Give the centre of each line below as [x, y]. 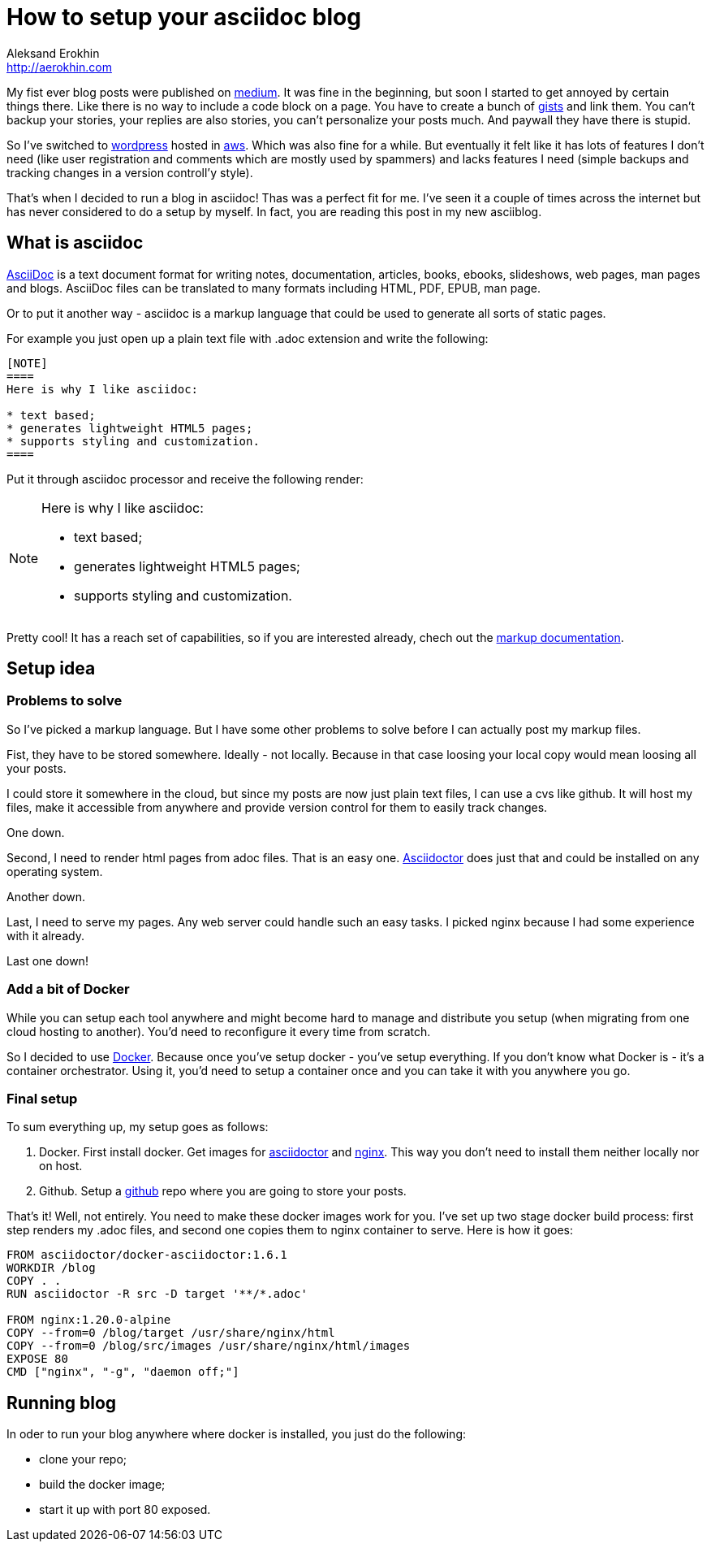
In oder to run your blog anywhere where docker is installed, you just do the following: [237, 1434]
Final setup [42, 1098]
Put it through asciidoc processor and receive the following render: [185, 479]
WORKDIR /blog [51, 1268]
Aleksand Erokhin [53, 53]
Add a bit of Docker [68, 989]
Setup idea [51, 669]
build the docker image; [102, 1485]
